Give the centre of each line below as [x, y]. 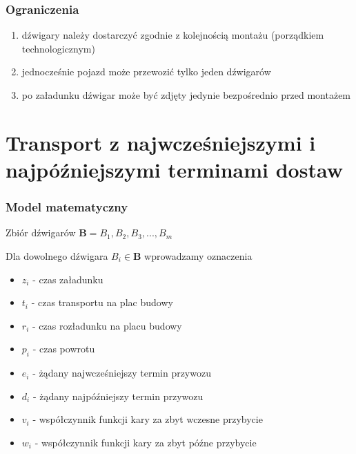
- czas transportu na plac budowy [102, 302]
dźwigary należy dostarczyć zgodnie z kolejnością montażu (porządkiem [173, 35]
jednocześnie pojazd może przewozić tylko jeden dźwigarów [146, 72]
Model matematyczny [67, 207]
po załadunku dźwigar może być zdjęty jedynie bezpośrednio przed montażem [186, 95]
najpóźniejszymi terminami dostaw [174, 169]
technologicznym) [58, 48]
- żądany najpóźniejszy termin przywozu [118, 396]
